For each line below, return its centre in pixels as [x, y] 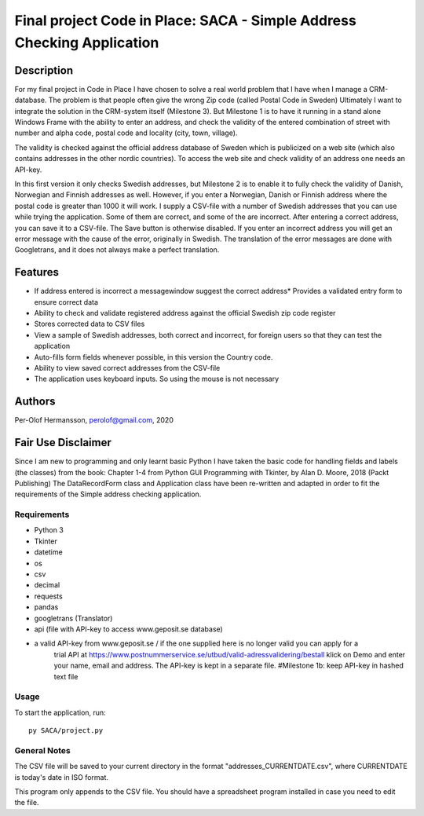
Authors [35, 402]
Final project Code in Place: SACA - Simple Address [185, 20]
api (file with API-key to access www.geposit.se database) [128, 629]
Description [44, 70]
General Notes [42, 750]
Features [37, 272]
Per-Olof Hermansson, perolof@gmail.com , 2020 [94, 420]
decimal [47, 585]
